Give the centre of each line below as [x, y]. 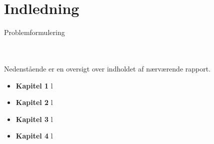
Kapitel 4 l [34, 136]
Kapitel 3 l [34, 119]
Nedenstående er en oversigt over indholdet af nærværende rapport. [107, 68]
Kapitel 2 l [34, 102]
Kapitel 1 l [34, 85]
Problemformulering [34, 32]
